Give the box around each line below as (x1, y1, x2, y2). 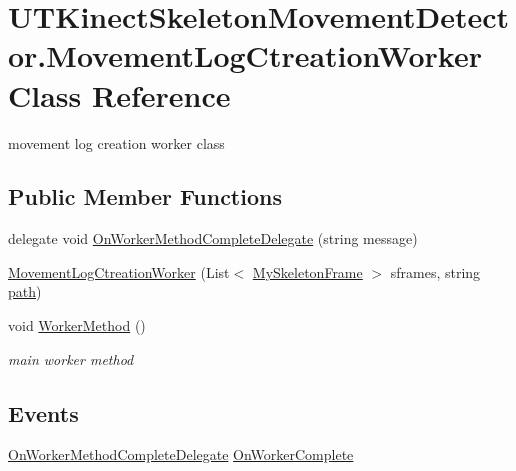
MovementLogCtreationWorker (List (8, 261, 230, 282)
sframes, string (390, 261, 481, 282)
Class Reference (8, 74, 231, 115)
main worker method (8, 348, 134, 369)
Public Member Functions (8, 181, 282, 212)
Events (8, 397, 79, 428)
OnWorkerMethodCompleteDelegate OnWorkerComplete (8, 444, 354, 465)
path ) (8, 281, 42, 302)
